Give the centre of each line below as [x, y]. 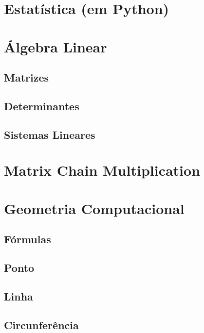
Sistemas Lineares [50, 134]
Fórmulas [28, 239]
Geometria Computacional [94, 208]
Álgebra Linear [56, 46]
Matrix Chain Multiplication [102, 170]
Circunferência [41, 325]
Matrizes [27, 77]
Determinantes [42, 106]
